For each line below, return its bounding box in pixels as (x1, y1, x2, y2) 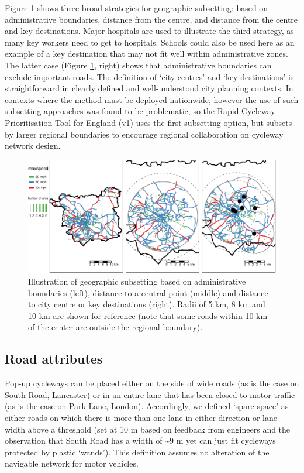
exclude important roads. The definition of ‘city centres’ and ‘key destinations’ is (5, 70, 294, 83)
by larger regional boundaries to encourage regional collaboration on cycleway (5, 128, 284, 140)
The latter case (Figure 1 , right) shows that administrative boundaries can (5, 59, 272, 71)
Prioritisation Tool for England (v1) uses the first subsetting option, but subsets (5, 116, 292, 128)
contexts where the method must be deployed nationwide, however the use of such (5, 93, 299, 105)
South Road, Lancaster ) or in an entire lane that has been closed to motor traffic (5, 388, 295, 400)
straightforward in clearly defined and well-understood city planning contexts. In (5, 82, 293, 94)
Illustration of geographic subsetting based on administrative (28, 275, 246, 287)
